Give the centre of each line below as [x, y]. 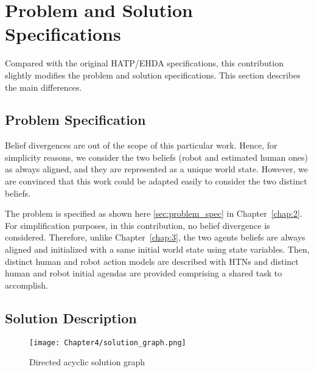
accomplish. [26, 285]
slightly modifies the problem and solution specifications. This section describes [153, 75]
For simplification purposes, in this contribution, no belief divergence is [138, 225]
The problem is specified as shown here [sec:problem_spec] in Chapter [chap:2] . [154, 213]
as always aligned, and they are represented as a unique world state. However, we [156, 169]
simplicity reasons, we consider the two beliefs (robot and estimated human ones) [157, 157]
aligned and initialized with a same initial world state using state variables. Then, [157, 249]
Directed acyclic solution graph [87, 362]
